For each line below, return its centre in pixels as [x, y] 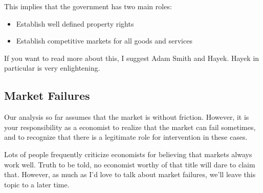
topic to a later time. [37, 184]
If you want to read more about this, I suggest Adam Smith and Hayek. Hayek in [132, 58]
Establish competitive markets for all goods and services [104, 41]
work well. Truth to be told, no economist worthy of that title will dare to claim [130, 164]
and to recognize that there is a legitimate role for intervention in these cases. [126, 137]
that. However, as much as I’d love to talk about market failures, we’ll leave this [130, 174]
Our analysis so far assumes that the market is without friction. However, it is [127, 117]
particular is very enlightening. [52, 68]
